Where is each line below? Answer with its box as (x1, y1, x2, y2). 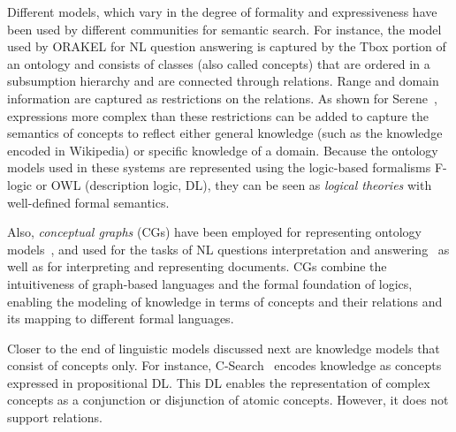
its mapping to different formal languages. (7, 309, 234, 328)
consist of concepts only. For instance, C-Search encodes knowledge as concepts (7, 356, 442, 375)
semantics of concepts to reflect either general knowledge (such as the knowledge (7, 124, 443, 142)
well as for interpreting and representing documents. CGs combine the (7, 257, 387, 276)
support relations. (7, 408, 103, 427)
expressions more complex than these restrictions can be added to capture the (7, 106, 429, 125)
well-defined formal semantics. (7, 193, 170, 211)
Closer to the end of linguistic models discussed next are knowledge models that (7, 338, 440, 357)
